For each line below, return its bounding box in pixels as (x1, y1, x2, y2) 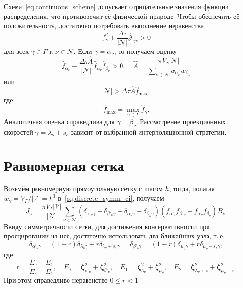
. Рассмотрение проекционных (136, 117, 226, 127)
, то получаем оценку (114, 46, 177, 56)
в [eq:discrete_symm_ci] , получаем (58, 193, 164, 203)
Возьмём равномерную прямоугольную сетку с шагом (4, 183, 163, 193)
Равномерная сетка (4, 155, 124, 175)
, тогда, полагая (169, 183, 215, 193)
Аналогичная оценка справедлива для (4, 117, 115, 127)
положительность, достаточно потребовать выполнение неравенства (4, 20, 204, 31)
